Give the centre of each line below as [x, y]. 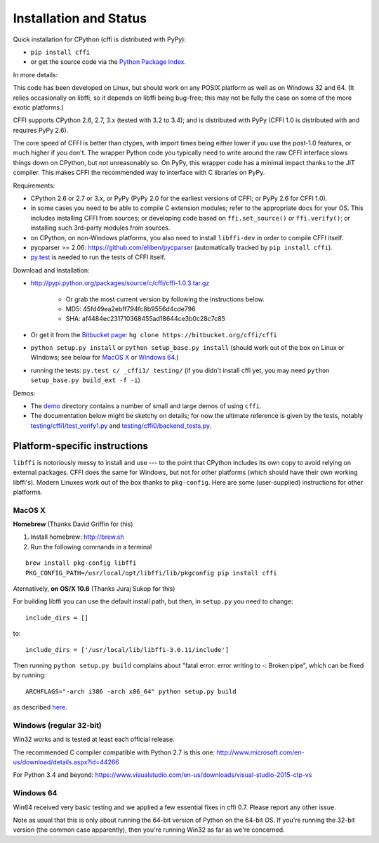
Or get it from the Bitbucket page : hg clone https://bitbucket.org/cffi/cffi [154, 334]
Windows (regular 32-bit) [57, 725]
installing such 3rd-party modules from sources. [100, 228]
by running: [29, 675]
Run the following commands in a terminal [91, 547]
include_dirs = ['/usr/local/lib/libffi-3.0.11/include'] [127, 649]
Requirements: [34, 185]
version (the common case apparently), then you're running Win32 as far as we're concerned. [149, 830]
